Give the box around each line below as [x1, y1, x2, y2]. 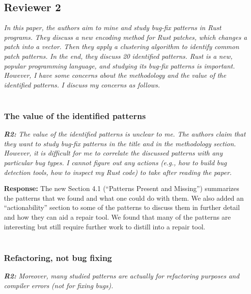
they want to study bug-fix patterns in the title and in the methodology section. [4, 138, 236, 148]
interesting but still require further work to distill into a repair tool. [4, 221, 205, 231]
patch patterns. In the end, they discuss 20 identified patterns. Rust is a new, [4, 51, 233, 61]
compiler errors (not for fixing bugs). [4, 280, 113, 290]
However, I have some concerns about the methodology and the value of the [4, 70, 226, 80]
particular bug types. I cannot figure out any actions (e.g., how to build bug [4, 157, 227, 167]
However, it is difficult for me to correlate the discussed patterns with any [4, 148, 223, 158]
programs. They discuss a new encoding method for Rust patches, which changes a [4, 32, 247, 42]
